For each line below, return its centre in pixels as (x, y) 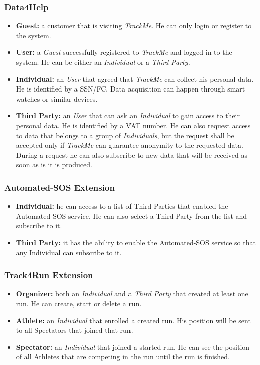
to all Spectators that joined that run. (74, 330)
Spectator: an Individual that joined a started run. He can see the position (133, 347)
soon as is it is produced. (54, 165)
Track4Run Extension (49, 275)
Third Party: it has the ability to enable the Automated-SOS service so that (136, 242)
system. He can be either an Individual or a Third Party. (103, 62)
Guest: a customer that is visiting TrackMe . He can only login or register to (134, 25)
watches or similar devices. (57, 98)
